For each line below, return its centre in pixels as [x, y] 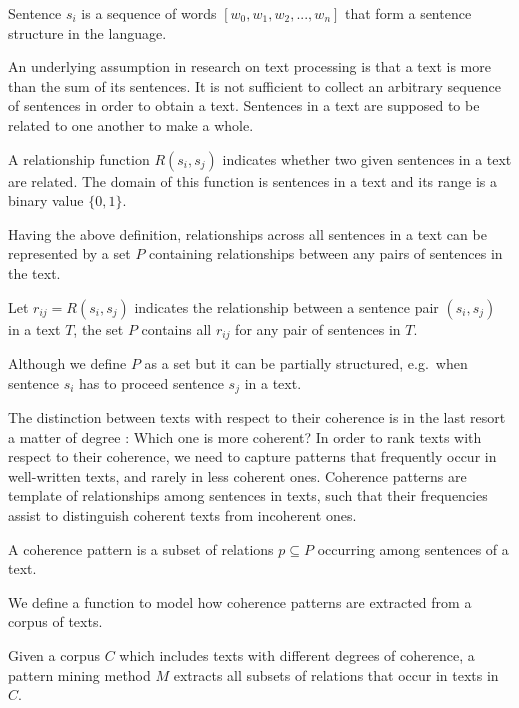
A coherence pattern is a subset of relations [141, 548]
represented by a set [69, 253]
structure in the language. [87, 32]
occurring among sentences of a [413, 548]
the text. [34, 272]
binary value [46, 200]
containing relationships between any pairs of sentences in [326, 253]
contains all [176, 328]
